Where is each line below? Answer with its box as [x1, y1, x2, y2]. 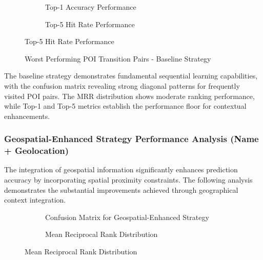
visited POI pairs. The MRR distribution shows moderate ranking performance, [4, 90, 255, 101]
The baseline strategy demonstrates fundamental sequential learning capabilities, [4, 70, 258, 81]
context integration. [4, 194, 66, 205]
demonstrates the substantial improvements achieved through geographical [4, 184, 238, 195]
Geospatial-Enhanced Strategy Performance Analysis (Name [4, 132, 259, 145]
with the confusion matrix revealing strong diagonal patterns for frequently [4, 80, 240, 91]
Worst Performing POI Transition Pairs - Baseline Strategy [25, 53, 211, 64]
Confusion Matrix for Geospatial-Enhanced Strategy [45, 211, 209, 222]
